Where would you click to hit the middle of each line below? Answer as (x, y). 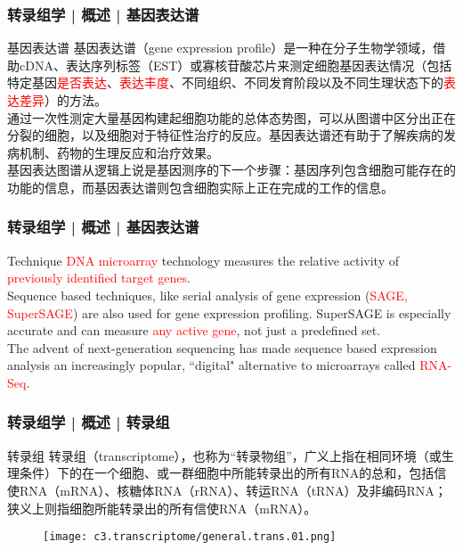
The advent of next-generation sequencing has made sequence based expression (222, 347)
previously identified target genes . (99, 278)
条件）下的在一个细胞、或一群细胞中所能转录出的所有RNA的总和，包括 (227, 473)
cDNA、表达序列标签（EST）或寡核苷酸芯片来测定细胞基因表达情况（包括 (236, 65)
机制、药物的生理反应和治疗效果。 (119, 152)
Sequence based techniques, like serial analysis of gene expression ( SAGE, (207, 295)
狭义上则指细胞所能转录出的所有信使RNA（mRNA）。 (162, 508)
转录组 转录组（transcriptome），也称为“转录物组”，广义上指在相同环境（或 (224, 455)
